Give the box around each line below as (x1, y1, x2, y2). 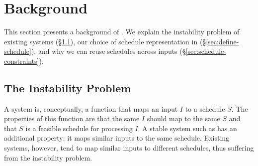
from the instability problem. (4, 152, 92, 163)
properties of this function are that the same (4, 113, 140, 124)
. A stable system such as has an (138, 123, 237, 133)
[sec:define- (206, 36, 239, 46)
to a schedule (185, 103, 225, 114)
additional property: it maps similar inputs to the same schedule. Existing (4, 133, 230, 143)
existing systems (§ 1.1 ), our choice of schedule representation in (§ (4, 36, 206, 46)
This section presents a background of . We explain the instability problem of (4, 26, 240, 37)
